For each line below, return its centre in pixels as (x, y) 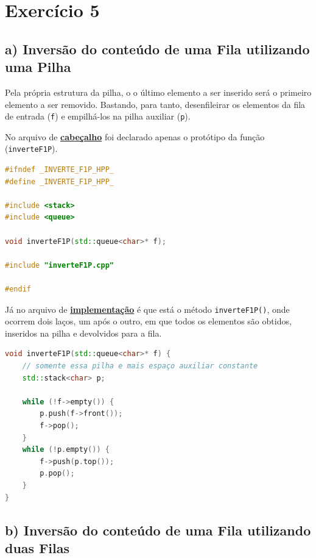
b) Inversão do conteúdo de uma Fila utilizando (158, 530)
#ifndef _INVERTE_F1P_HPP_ (59, 170)
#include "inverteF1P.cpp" (59, 265)
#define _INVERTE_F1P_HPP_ (59, 181)
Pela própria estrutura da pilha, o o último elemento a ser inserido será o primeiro (158, 92)
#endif (18, 289)
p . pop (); (57, 474)
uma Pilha (38, 67)
